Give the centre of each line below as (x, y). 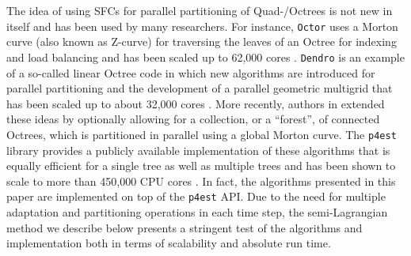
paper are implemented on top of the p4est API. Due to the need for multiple (196, 196)
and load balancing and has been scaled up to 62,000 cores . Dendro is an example (205, 56)
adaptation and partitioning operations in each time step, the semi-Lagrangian (197, 211)
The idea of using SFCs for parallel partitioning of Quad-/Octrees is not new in (200, 10)
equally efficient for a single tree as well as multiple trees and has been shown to (201, 166)
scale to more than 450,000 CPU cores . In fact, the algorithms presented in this (201, 181)
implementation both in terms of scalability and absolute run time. (169, 243)
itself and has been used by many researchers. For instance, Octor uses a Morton (202, 26)
